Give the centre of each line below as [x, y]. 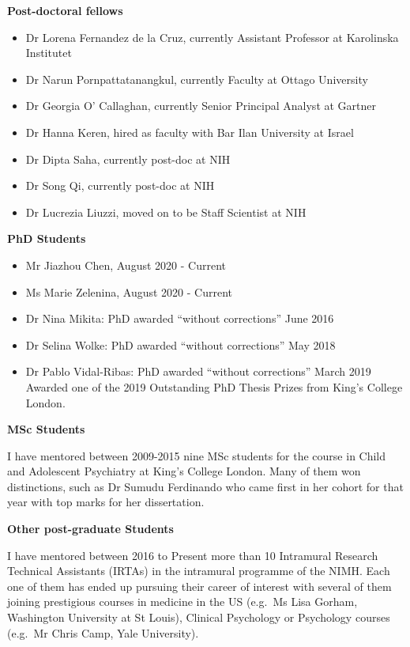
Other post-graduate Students [90, 529]
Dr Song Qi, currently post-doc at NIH [120, 185]
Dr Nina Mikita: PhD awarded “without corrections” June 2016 [180, 318]
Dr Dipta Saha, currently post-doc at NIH [128, 159]
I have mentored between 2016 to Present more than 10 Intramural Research [193, 555]
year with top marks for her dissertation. [106, 502]
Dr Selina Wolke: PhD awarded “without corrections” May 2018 [181, 344]
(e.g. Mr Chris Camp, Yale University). [103, 632]
